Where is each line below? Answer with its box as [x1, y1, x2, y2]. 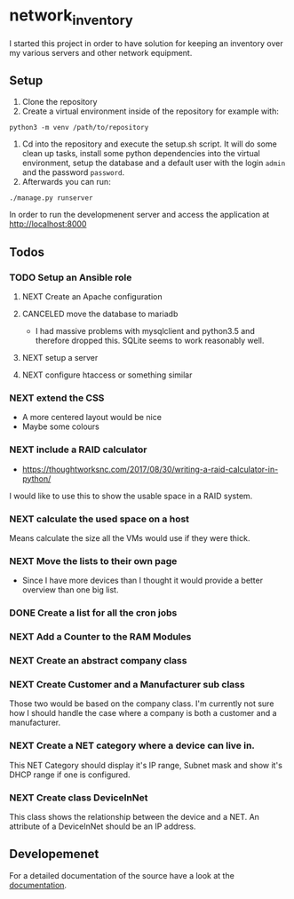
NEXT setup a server [21, 353, 99, 363]
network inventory [9, 5, 133, 28]
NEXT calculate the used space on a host [9, 513, 189, 525]
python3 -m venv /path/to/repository [9, 123, 149, 132]
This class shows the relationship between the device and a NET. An [9, 811, 260, 822]
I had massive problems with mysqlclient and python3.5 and [35, 326, 255, 337]
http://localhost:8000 [9, 219, 87, 229]
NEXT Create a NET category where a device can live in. [9, 739, 256, 752]
